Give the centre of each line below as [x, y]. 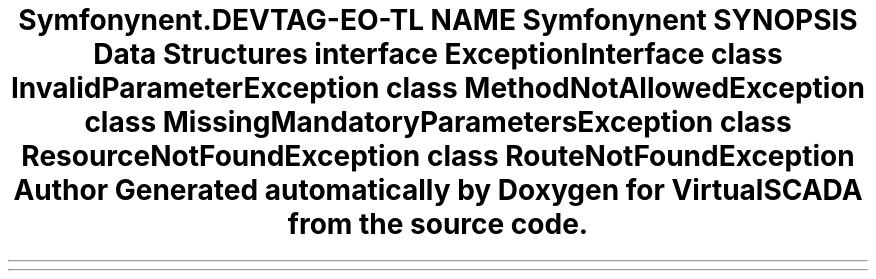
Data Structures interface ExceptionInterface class [438, 54]
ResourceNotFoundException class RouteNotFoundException [438, 156]
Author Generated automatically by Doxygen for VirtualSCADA [438, 190]
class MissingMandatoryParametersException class [438, 122]
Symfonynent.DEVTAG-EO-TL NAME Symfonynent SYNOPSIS [438, 20]
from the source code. [438, 224]
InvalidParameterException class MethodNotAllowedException [437, 88]
